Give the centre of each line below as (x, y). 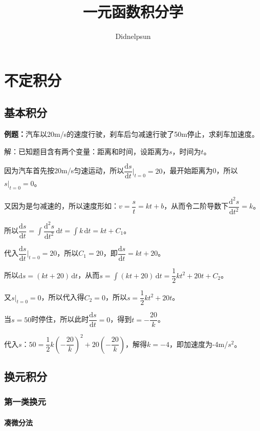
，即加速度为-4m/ (199, 344)
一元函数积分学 (133, 12)
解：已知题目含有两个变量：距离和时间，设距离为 (86, 151)
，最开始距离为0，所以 (200, 170)
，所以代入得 (63, 297)
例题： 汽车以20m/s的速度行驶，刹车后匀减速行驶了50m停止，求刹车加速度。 (132, 134)
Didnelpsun (133, 36)
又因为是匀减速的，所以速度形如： (61, 206)
